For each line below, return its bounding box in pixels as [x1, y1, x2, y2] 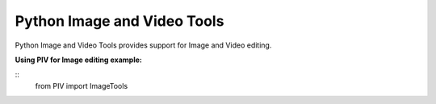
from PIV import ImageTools [35, 81, 128, 90]
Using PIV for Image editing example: [15, 55, 143, 64]
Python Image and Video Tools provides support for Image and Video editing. [15, 40, 272, 50]
